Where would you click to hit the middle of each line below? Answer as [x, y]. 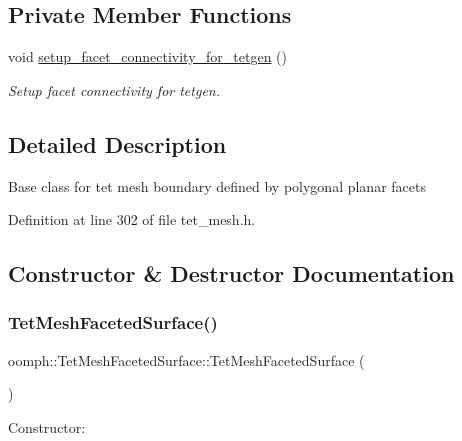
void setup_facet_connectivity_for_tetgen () [147, 56]
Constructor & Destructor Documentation [231, 273]
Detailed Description [117, 143]
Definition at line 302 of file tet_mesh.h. [132, 219]
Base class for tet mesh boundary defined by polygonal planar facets [217, 185]
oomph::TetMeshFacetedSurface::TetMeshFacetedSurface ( [186, 359]
